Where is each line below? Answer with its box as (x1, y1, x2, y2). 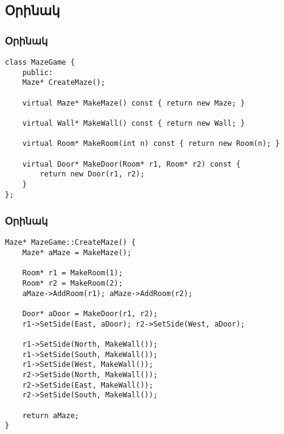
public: (22, 68, 53, 77)
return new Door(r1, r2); (40, 170, 145, 179)
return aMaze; (22, 411, 79, 420)
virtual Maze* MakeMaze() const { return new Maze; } (22, 98, 245, 107)
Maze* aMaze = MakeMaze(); (22, 248, 132, 258)
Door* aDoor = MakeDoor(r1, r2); (22, 309, 158, 318)
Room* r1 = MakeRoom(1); (22, 269, 123, 278)
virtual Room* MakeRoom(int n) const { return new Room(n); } (22, 139, 280, 148)
